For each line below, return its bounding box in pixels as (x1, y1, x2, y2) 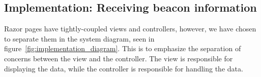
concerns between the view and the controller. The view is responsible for (4, 53, 233, 63)
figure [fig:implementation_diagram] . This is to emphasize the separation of (4, 43, 241, 54)
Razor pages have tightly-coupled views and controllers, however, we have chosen (4, 23, 256, 34)
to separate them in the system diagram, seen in (4, 33, 155, 44)
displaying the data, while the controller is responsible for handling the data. (4, 63, 243, 73)
